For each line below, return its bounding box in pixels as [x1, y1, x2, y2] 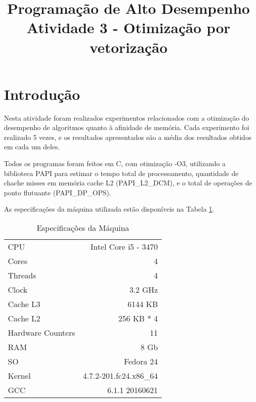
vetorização [89, 37, 168, 57]
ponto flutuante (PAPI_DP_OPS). [4, 187, 111, 197]
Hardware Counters [8, 327, 75, 339]
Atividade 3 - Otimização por [26, 17, 231, 38]
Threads [8, 269, 37, 281]
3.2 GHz [129, 284, 158, 296]
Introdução [4, 84, 80, 104]
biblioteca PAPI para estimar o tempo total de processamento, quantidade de [4, 168, 239, 178]
